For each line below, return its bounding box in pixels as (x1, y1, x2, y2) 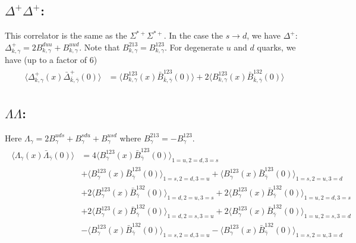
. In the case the (163, 29, 223, 42)
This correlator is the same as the (5, 29, 127, 42)
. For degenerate (164, 40, 223, 53)
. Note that (79, 40, 120, 53)
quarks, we (257, 40, 296, 53)
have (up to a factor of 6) (5, 53, 97, 66)
